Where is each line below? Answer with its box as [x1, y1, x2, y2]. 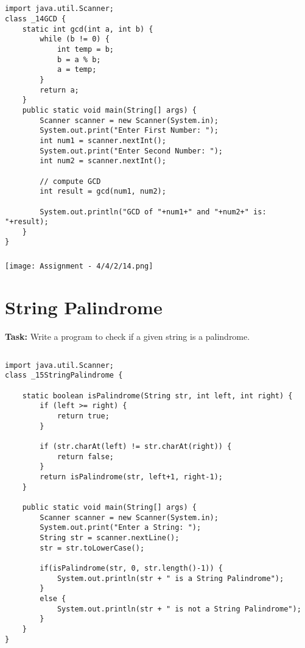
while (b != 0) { [40, 35, 110, 44]
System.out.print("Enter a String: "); [40, 523, 202, 532]
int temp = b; [57, 45, 114, 54]
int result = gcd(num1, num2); [40, 187, 166, 196]
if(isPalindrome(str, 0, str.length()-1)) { [40, 563, 223, 572]
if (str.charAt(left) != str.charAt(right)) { [40, 442, 232, 451]
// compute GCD [40, 177, 101, 186]
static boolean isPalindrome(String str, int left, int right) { [22, 391, 293, 400]
